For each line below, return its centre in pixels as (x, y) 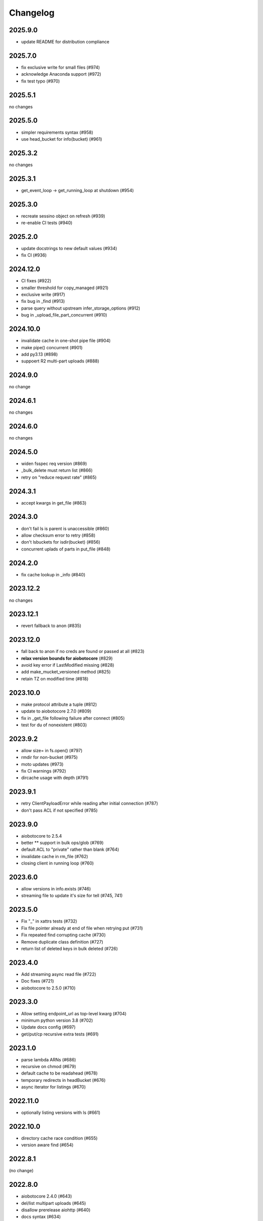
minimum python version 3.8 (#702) (57, 1020)
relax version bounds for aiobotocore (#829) (67, 658)
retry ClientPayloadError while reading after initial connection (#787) (90, 803)
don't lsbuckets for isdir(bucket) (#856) (61, 542)
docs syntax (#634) (41, 1217)
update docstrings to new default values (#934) (69, 248)
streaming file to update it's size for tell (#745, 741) (72, 896)
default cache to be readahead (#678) (59, 1073)
